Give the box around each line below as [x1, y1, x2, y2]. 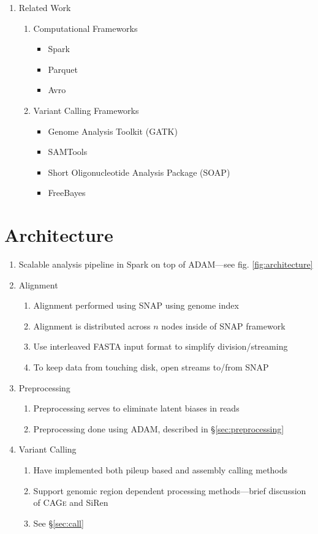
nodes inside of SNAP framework [161, 319, 286, 332]
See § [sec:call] [33, 516, 84, 529]
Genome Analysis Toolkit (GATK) [48, 124, 178, 137]
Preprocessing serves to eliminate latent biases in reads [33, 402, 240, 415]
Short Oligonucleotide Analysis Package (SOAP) [48, 165, 230, 178]
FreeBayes [48, 186, 86, 199]
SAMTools [48, 145, 88, 158]
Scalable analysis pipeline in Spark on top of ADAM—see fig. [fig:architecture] [18, 258, 313, 271]
